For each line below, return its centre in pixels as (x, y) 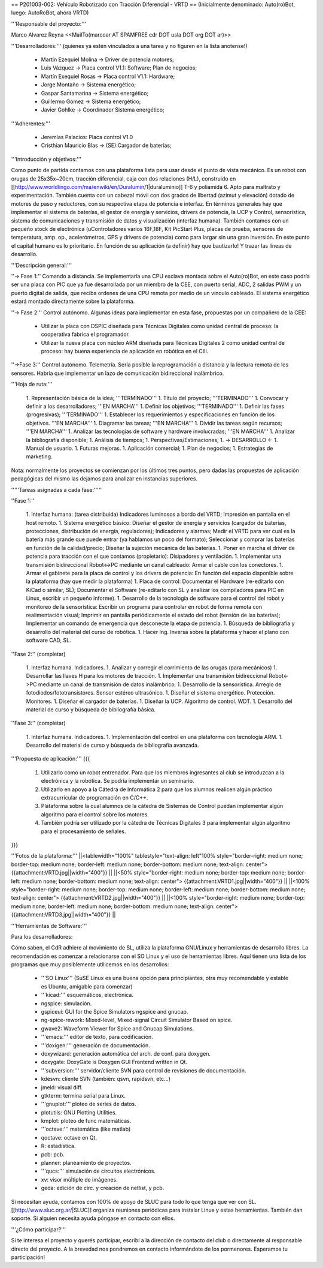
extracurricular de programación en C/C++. (95, 798)
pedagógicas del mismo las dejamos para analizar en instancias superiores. (104, 479)
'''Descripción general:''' (41, 265)
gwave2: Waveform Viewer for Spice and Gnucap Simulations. (118, 1028)
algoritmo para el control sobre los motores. (95, 814)
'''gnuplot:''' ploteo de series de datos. (89, 1104)
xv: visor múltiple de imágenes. (79, 1179)
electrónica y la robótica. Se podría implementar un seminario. (118, 781)
